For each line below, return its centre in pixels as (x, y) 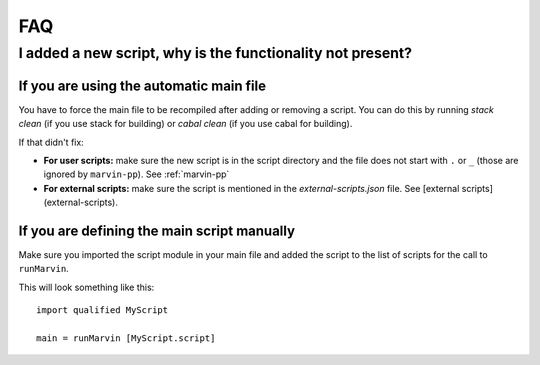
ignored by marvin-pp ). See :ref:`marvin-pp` (136, 174)
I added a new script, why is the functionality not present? (215, 53)
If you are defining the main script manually (156, 230)
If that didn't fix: (51, 142)
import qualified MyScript (102, 310)
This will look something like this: (86, 287)
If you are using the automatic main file (142, 85)
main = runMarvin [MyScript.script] (126, 338)
